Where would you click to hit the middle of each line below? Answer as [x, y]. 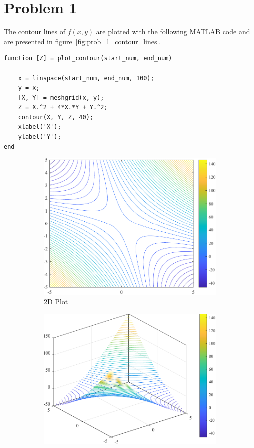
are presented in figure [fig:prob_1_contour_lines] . [83, 41]
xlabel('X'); [40, 127]
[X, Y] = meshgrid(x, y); [61, 98]
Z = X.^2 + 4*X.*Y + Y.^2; [63, 108]
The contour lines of [35, 32]
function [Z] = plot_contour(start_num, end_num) [88, 59]
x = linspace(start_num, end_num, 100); [86, 78]
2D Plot [56, 302]
